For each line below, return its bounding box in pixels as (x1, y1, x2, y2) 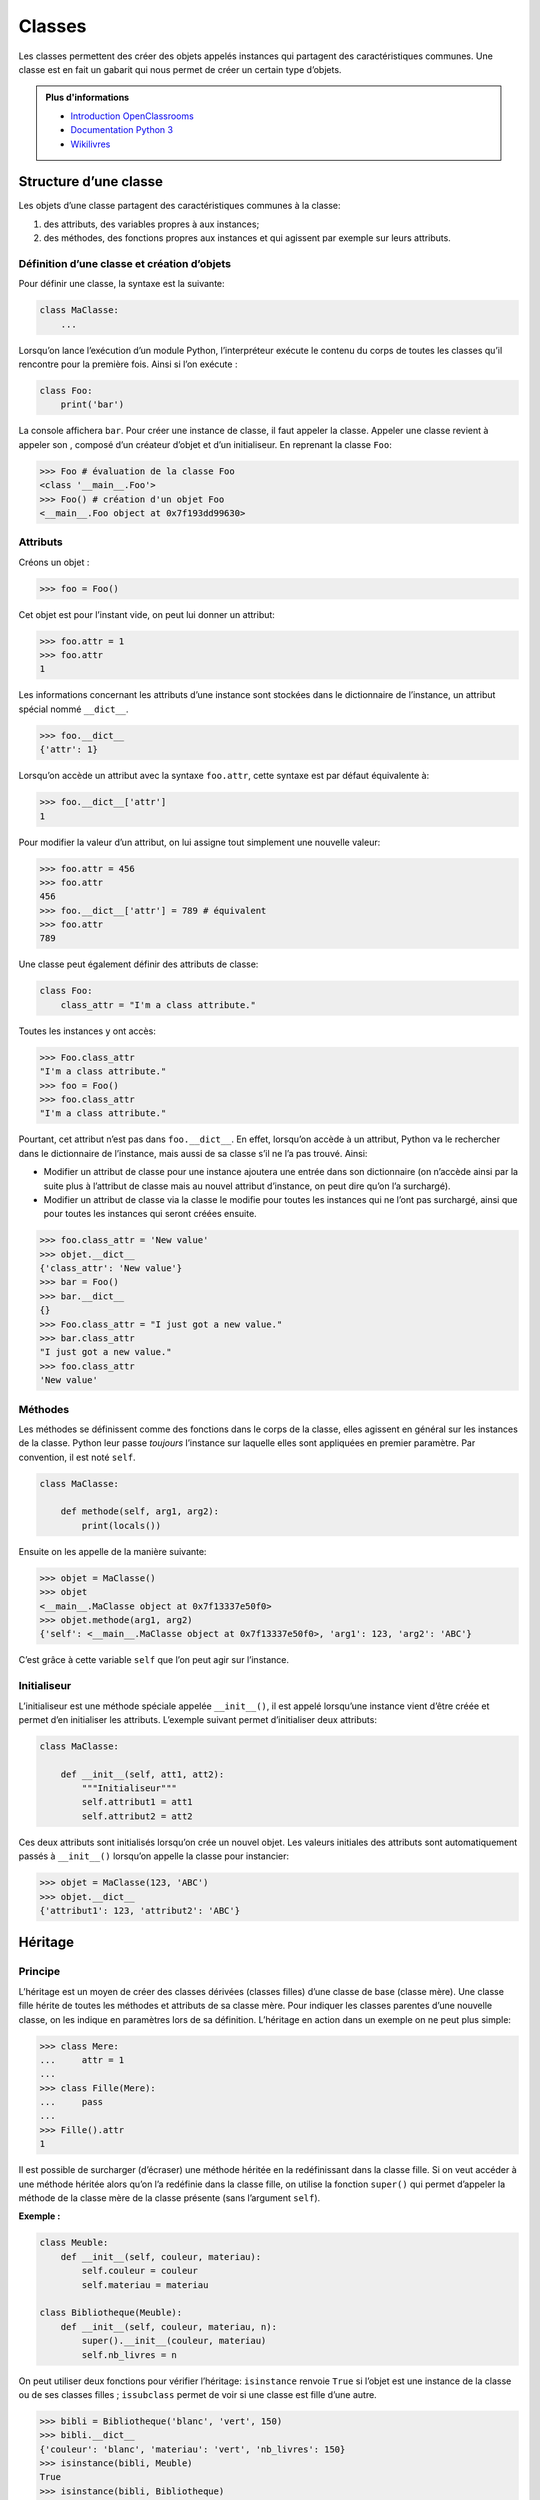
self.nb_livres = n (81, 2349, 177, 2360)
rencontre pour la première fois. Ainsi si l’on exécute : (18, 358, 238, 370)
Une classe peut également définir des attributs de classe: (18, 958, 259, 970)
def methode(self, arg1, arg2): (60, 1506, 220, 1517)
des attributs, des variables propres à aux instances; (43, 218, 260, 230)
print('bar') (60, 399, 125, 410)
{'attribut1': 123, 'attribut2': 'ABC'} (39, 1905, 240, 1916)
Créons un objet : (18, 556, 90, 568)
